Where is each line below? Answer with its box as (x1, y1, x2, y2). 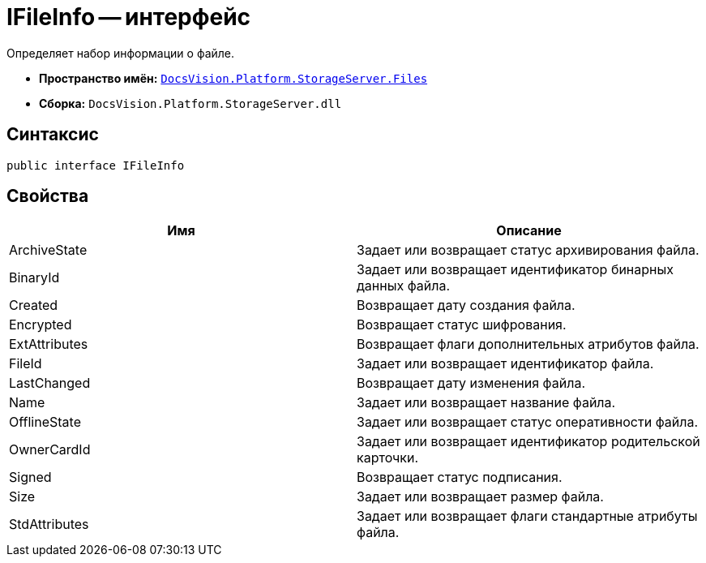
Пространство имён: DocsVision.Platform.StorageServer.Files (39, 71, 428, 85)
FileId (9, 355, 42, 372)
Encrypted (9, 316, 72, 333)
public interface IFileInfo (6, 158, 185, 172)
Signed (9, 469, 52, 486)
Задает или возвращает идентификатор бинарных (357, 261, 674, 278)
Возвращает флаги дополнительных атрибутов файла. (357, 336, 700, 353)
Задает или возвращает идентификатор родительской (357, 433, 700, 450)
